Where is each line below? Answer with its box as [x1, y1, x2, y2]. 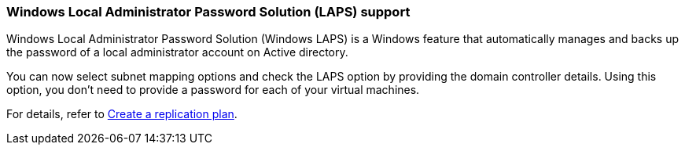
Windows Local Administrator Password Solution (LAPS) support [6, 4, 411, 20]
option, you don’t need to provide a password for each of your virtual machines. [6, 83, 420, 97]
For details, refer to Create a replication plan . [6, 107, 238, 121]
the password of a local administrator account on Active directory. [6, 45, 348, 59]
